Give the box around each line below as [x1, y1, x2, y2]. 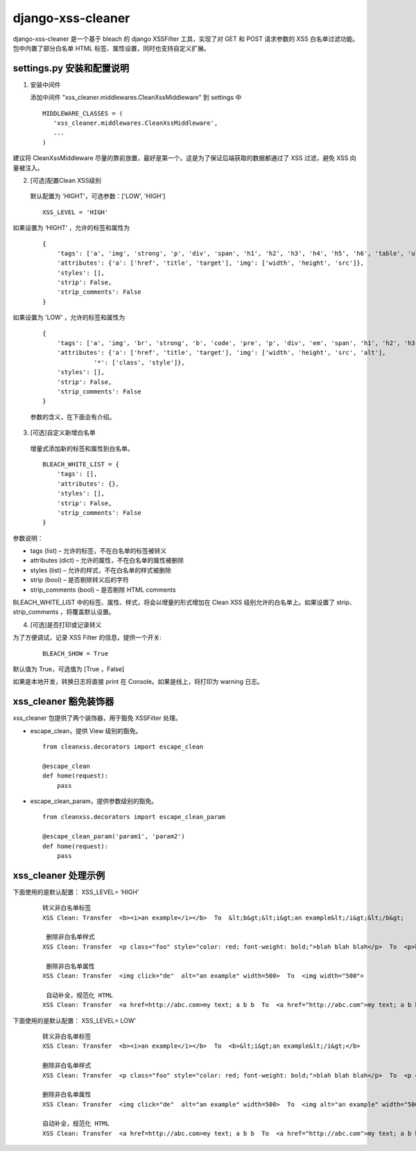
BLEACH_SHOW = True [42, 649, 109, 658]
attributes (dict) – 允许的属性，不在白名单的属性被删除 [30, 556, 184, 565]
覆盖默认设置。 [71, 608, 115, 616]
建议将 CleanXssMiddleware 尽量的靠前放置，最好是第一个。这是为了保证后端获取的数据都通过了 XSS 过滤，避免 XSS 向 [12, 154, 356, 162]
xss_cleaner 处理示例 [12, 870, 105, 881]
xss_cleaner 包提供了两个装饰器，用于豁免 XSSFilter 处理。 [12, 714, 182, 722]
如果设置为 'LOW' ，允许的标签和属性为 [12, 313, 125, 322]
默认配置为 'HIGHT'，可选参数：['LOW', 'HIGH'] [30, 192, 166, 200]
